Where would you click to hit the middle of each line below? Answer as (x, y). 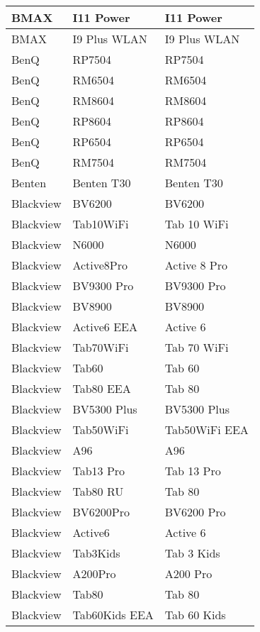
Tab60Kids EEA (113, 615)
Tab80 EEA (102, 388)
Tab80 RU (98, 491)
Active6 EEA (105, 327)
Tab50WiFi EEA (207, 429)
